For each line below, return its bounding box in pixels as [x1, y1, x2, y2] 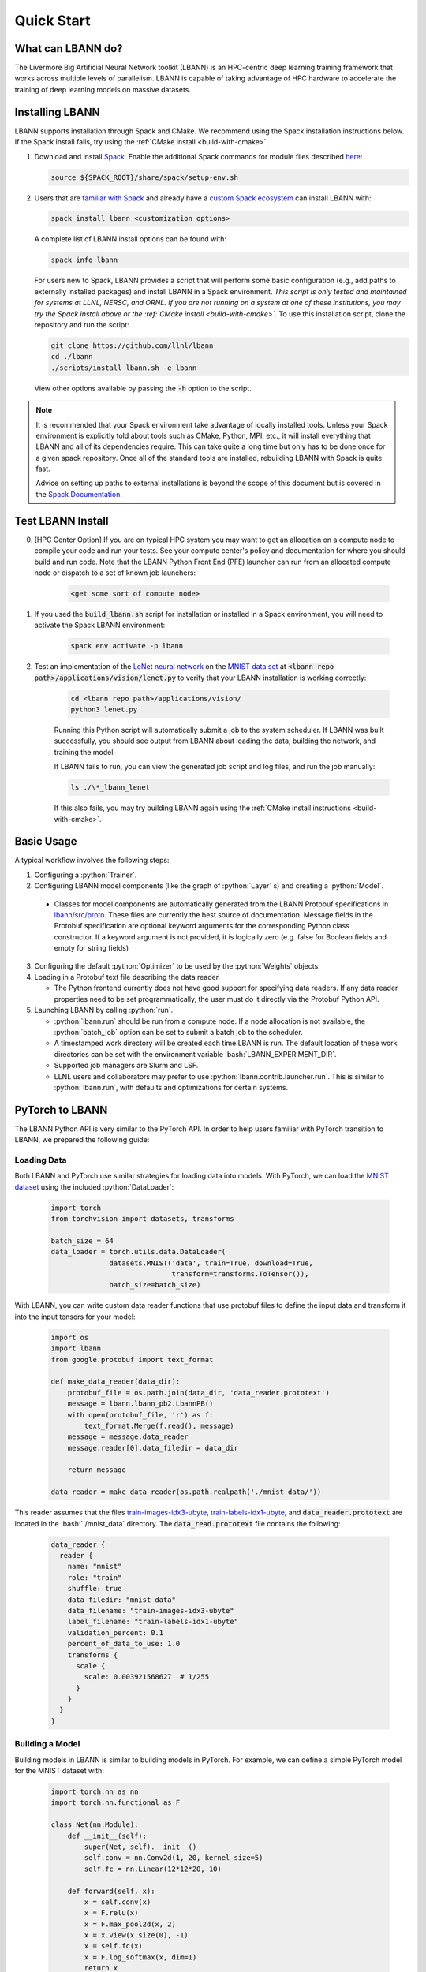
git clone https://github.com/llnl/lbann [50, 341, 214, 350]
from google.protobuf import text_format [50, 1355, 214, 1364]
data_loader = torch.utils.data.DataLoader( [50, 1247, 226, 1257]
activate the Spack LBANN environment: [34, 620, 166, 630]
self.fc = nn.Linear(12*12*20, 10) [84, 1864, 222, 1873]
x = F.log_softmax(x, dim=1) [84, 1952, 197, 1962]
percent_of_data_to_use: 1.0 [67, 1639, 181, 1649]
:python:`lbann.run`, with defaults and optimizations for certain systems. [54, 1082, 289, 1092]
